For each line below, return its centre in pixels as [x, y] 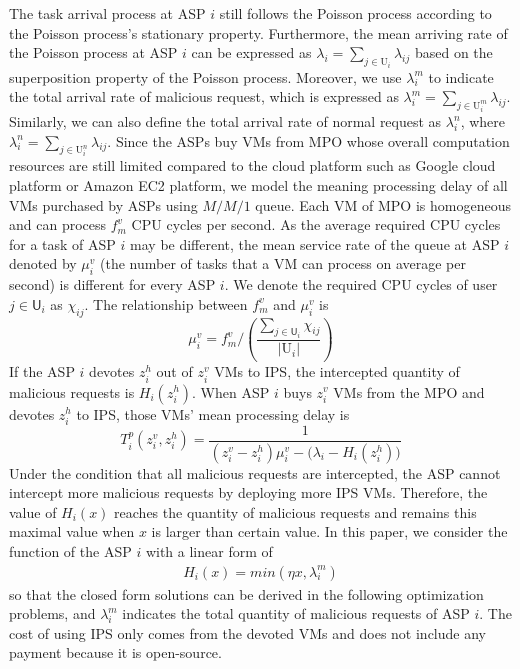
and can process [58, 224]
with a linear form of [209, 550]
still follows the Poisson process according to [355, 13]
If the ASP [42, 371]
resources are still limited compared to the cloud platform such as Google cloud [252, 165]
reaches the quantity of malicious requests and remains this [295, 511]
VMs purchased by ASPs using [103, 204]
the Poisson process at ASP [93, 52]
